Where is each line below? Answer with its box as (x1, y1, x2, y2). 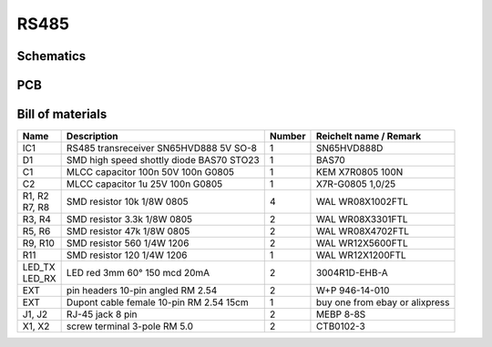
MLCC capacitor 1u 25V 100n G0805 (66, 178, 223, 190)
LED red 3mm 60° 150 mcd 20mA (66, 267, 210, 280)
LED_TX (22, 260, 56, 273)
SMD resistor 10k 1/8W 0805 (66, 196, 189, 209)
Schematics (16, 48, 87, 64)
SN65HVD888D (315, 142, 384, 155)
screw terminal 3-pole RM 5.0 (66, 320, 194, 332)
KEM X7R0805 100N (315, 166, 404, 179)
